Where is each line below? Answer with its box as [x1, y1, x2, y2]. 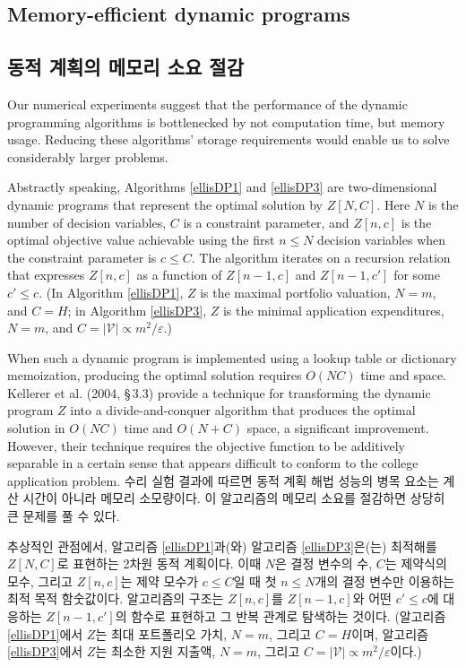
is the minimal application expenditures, [222, 300, 444, 319]
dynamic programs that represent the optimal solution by [7, 195, 323, 213]
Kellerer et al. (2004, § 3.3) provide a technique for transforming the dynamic [7, 383, 431, 402]
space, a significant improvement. [246, 419, 429, 437]
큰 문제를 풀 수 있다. [7, 507, 120, 525]
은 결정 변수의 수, [275, 554, 373, 573]
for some [393, 265, 440, 284]
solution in [7, 419, 65, 437]
